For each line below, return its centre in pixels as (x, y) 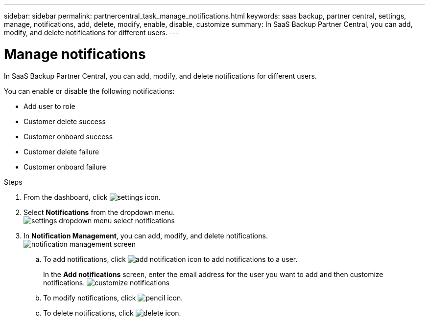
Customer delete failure (61, 151)
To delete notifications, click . (112, 313)
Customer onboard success (68, 136)
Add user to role (49, 106)
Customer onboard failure (65, 167)
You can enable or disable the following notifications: (89, 91)
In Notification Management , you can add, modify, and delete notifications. (146, 235)
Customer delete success (65, 121)
